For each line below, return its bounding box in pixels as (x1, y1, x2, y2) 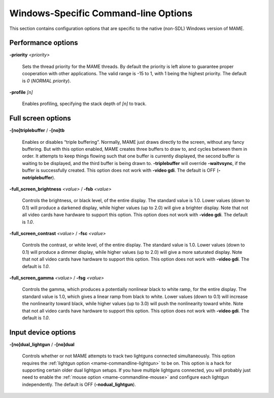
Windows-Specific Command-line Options (9, 8, 193, 19)
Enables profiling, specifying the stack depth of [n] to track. (22, 101, 147, 107)
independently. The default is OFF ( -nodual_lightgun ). (22, 381, 136, 387)
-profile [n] (9, 89, 33, 95)
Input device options (9, 328, 76, 337)
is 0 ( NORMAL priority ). (22, 78, 71, 84)
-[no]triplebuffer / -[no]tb (9, 127, 65, 134)
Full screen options (9, 114, 71, 123)
